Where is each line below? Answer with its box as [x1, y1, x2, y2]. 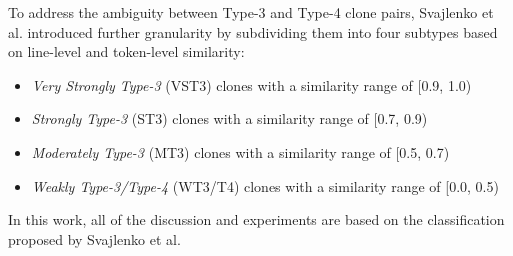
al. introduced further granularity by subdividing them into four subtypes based [8, 21, 498, 42]
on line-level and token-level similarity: [8, 41, 245, 62]
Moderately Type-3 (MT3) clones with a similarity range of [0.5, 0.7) [31, 141, 450, 162]
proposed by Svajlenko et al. [8, 228, 181, 249]
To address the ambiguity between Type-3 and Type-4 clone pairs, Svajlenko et [8, 2, 494, 22]
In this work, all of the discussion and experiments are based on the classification [8, 209, 505, 230]
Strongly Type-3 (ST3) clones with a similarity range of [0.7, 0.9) [31, 108, 428, 129]
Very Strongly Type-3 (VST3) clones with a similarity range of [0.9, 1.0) [31, 74, 472, 95]
